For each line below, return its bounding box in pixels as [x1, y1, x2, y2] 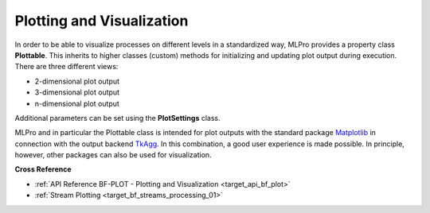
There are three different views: [14, 62, 119, 72]
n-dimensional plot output [34, 99, 119, 108]
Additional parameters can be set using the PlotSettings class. [14, 113, 221, 122]
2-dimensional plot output [34, 76, 119, 86]
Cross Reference [14, 165, 72, 174]
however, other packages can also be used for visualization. [14, 150, 212, 160]
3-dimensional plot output [34, 87, 119, 97]
